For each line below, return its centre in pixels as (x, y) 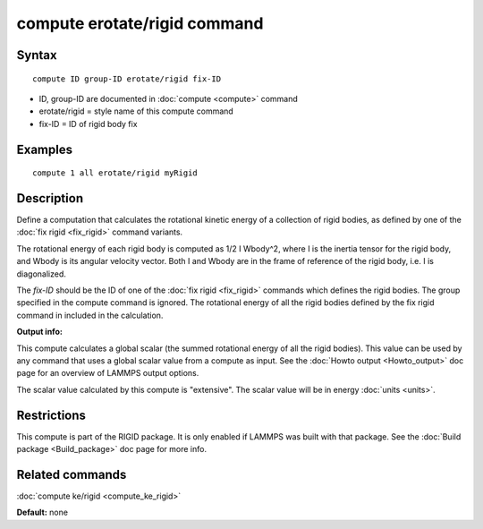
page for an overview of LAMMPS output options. (108, 373)
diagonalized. (42, 274)
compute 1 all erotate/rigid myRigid (115, 173)
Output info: (39, 332)
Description (50, 198)
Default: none (42, 512)
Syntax (37, 55)
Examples (45, 149)
